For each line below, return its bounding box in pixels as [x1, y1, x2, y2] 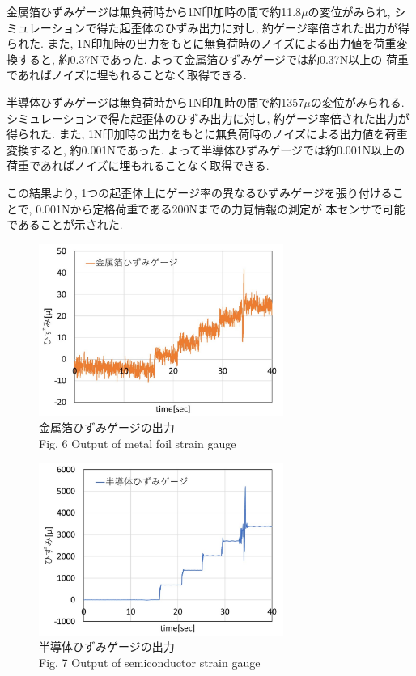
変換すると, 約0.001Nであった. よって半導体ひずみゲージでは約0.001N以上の [6, 141, 405, 158]
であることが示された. [6, 216, 123, 233]
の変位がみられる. [310, 93, 405, 110]
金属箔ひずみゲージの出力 [39, 418, 175, 435]
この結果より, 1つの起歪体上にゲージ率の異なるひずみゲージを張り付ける [6, 184, 393, 201]
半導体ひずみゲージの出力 [39, 638, 175, 655]
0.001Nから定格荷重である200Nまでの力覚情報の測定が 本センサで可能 [36, 200, 405, 217]
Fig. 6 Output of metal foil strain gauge [39, 434, 236, 451]
